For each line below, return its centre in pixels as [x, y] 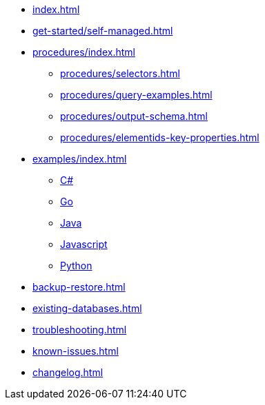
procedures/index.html [84, 52]
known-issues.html [76, 351]
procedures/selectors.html [120, 73]
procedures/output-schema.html [134, 116]
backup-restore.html [79, 287]
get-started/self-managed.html [103, 31]
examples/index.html [80, 159]
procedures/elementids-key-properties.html [160, 137]
